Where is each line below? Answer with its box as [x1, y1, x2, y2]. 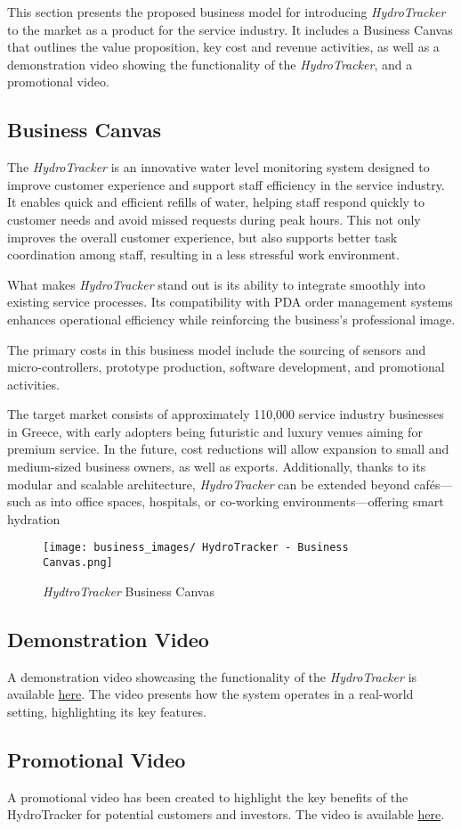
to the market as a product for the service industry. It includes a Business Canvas [7, 20, 453, 38]
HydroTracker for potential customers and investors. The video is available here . [7, 805, 445, 824]
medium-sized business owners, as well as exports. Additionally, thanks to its [7, 457, 426, 476]
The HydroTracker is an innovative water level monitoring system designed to [7, 158, 430, 176]
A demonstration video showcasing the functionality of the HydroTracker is [7, 667, 417, 685]
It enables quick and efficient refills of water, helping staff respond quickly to [7, 193, 425, 211]
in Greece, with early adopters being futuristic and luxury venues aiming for [7, 422, 423, 440]
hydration [7, 509, 61, 528]
